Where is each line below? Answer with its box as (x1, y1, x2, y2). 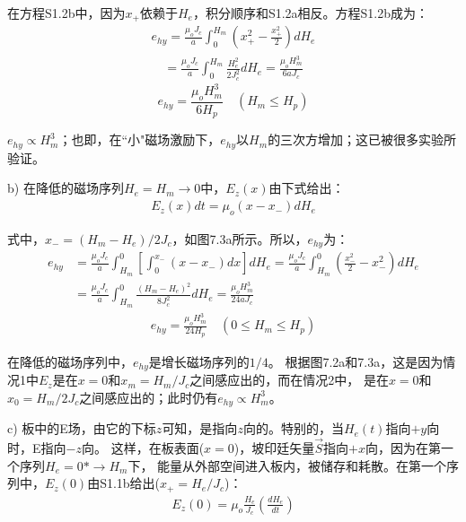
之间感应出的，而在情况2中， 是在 (189, 370, 389, 389)
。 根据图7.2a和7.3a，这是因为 (268, 352, 444, 370)
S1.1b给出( (100, 474, 161, 492)
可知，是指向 (162, 419, 238, 438)
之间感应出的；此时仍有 (79, 387, 218, 406)
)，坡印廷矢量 (233, 439, 315, 457)
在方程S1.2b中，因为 (7, 4, 126, 22)
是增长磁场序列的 (148, 352, 250, 370)
